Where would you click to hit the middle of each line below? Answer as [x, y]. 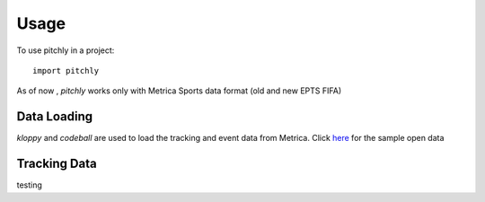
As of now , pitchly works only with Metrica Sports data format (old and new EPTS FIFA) [179, 91]
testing [29, 185]
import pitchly [66, 70]
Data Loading [55, 117]
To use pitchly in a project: [66, 50]
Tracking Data [57, 164]
